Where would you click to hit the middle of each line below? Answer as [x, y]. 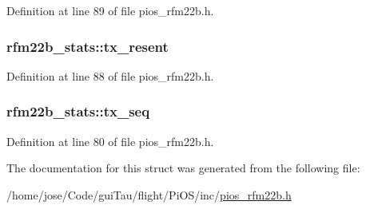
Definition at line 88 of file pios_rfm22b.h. [110, 75]
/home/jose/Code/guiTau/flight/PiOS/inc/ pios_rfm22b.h [149, 194]
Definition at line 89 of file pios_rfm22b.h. [110, 10]
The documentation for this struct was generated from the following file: [183, 168]
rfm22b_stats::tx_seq [78, 111]
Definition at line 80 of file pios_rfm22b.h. [110, 141]
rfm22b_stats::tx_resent [88, 46]
